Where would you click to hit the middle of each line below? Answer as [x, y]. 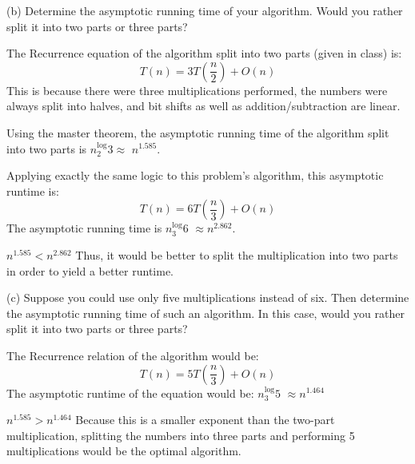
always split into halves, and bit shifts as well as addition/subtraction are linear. [204, 106]
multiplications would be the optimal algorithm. [124, 451]
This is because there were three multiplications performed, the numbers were [197, 90]
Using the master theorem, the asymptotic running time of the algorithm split [198, 132]
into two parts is [47, 148]
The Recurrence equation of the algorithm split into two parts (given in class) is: [204, 53]
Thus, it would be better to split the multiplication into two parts [237, 254]
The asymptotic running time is [84, 228]
